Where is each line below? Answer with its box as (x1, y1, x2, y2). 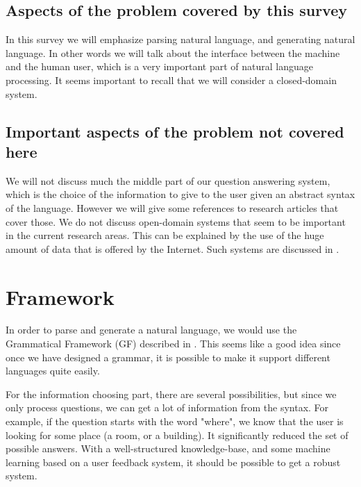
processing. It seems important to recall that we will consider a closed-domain (6, 72, 337, 87)
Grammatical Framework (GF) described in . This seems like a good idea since (6, 336, 341, 351)
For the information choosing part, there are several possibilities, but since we (6, 386, 337, 401)
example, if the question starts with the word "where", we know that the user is (6, 414, 344, 429)
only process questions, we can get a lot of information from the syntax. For (6, 400, 329, 415)
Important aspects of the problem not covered (6, 120, 344, 142)
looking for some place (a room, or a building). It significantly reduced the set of (6, 427, 349, 442)
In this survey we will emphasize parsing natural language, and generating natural (6, 32, 355, 47)
